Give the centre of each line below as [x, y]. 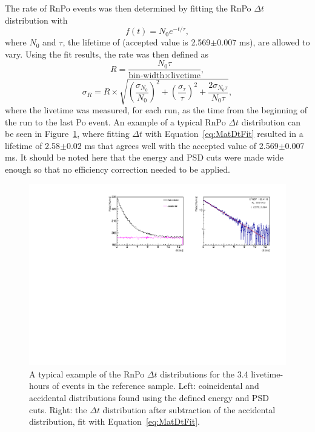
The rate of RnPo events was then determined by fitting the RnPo [128, 8]
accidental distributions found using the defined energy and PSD [149, 398]
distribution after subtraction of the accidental [189, 409]
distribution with [36, 20]
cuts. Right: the [58, 409]
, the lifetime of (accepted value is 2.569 [137, 42]
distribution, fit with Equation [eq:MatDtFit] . [114, 421]
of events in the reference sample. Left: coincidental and [156, 386]
